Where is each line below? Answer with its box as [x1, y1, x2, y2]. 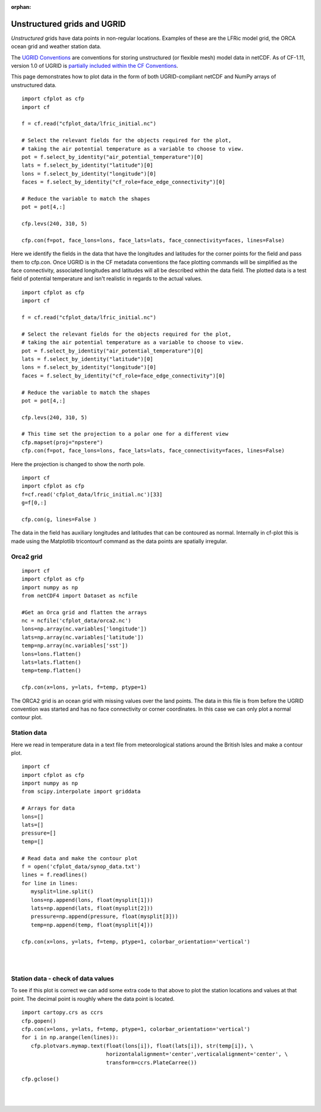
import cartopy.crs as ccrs [21, 1009, 103, 1016]
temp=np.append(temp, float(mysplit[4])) [30, 922, 154, 928]
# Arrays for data [21, 805, 75, 812]
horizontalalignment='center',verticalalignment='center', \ [106, 1051, 288, 1058]
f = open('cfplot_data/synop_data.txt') [21, 863, 141, 870]
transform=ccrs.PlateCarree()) [106, 1059, 197, 1066]
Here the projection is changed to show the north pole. [11, 460, 145, 467]
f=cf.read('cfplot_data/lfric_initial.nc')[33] [21, 491, 163, 498]
